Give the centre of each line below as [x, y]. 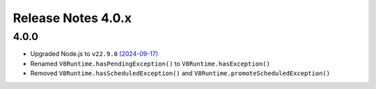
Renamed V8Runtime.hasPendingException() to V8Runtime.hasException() [150, 63]
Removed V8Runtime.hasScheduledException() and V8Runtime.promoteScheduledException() [180, 73]
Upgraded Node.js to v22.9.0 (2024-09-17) [94, 54]
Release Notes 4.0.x [72, 18]
